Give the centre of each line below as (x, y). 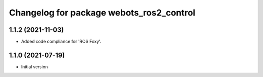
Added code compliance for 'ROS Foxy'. (61, 42)
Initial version (35, 67)
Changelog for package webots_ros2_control (102, 13)
